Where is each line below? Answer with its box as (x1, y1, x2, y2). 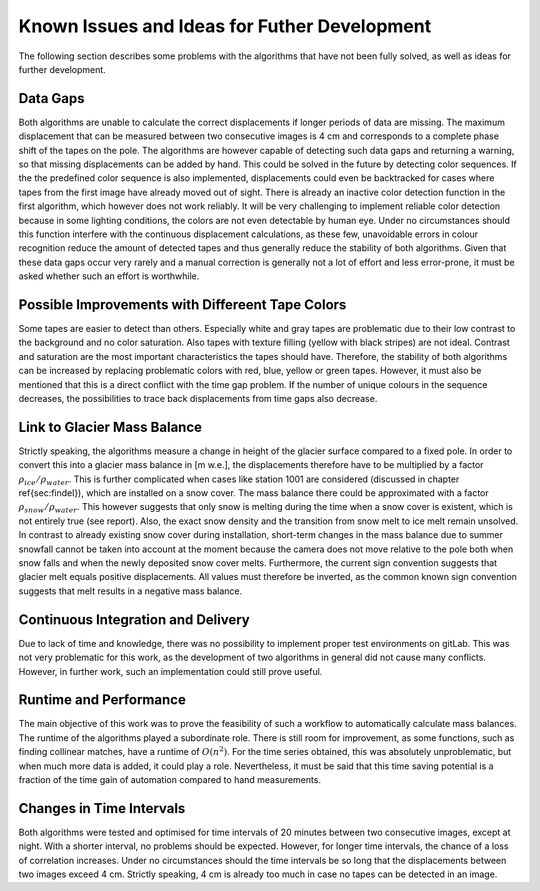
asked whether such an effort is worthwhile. (18, 270, 200, 282)
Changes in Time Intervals (18, 800, 186, 817)
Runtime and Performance (18, 691, 187, 709)
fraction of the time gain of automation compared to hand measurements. (18, 773, 322, 785)
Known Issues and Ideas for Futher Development (18, 15, 432, 37)
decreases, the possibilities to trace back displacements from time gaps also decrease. (18, 393, 378, 404)
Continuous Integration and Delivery (18, 611, 250, 628)
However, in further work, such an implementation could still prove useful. (18, 665, 323, 677)
